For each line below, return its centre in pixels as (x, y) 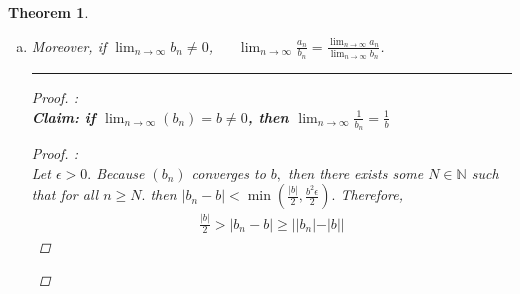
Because (120, 172)
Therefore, (372, 194)
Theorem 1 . (48, 12)
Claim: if (63, 116)
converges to (228, 172)
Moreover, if (69, 45)
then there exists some (356, 172)
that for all (65, 194)
